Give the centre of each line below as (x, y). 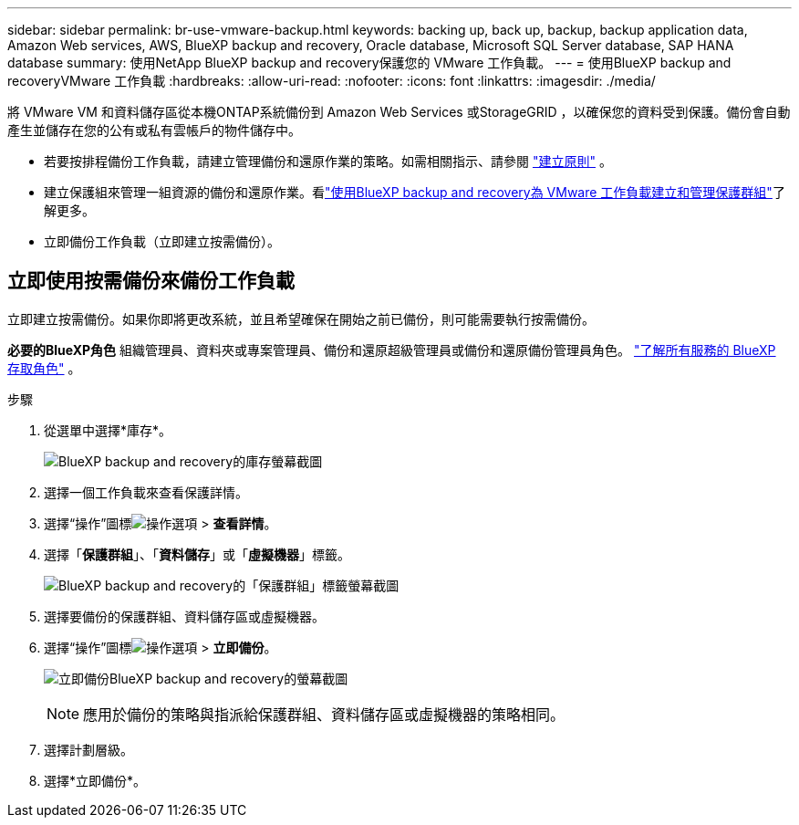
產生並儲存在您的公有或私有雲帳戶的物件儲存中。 (154, 130)
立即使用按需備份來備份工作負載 (151, 281)
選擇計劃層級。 (88, 749)
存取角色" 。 (44, 368)
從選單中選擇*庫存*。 (108, 430)
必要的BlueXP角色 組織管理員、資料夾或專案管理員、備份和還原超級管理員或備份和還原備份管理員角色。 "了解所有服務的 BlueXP (392, 350)
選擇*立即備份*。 (95, 780)
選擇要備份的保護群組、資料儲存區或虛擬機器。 (184, 616)
